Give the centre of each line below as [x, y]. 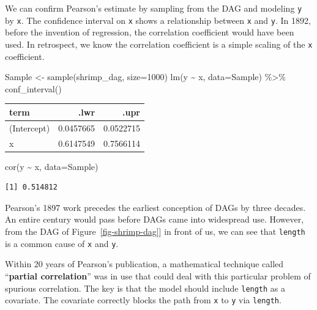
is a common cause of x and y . [62, 243]
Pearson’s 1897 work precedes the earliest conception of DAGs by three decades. [155, 207]
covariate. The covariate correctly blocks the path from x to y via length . [143, 300]
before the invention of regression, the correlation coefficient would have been [150, 32]
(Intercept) [30, 127]
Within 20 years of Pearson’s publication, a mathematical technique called [144, 264]
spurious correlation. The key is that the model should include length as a [145, 288]
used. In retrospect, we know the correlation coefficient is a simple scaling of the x [159, 44]
